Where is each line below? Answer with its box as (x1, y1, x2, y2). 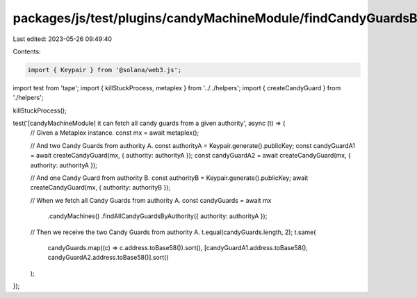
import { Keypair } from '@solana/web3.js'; (27, 66, 182, 74)
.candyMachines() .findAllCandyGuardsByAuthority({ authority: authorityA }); (47, 212, 268, 220)
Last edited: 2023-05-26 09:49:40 (13, 35, 113, 43)
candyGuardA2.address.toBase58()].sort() (47, 254, 170, 262)
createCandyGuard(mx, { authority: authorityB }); (30, 183, 171, 192)
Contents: (13, 47, 41, 56)
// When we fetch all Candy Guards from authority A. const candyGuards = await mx (30, 196, 272, 204)
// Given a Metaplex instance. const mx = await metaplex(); (30, 129, 199, 137)
